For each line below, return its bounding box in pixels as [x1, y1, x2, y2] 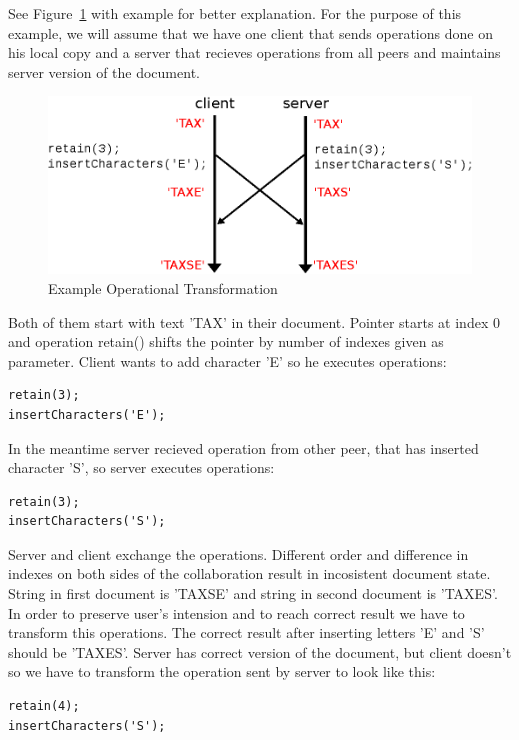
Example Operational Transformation [48, 277, 278, 298]
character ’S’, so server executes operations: [8, 457, 275, 478]
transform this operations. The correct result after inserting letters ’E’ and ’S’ [8, 622, 485, 643]
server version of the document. [8, 61, 200, 82]
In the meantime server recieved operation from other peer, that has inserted [8, 437, 479, 458]
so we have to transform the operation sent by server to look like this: [8, 661, 436, 682]
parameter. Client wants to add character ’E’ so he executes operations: [8, 350, 447, 371]
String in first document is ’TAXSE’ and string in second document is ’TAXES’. [8, 583, 498, 604]
